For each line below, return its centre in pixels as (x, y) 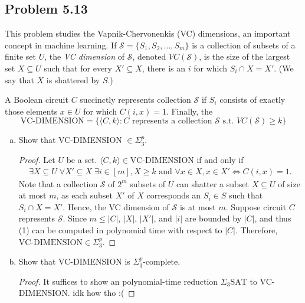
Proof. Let (37, 159)
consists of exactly (252, 100)
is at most (198, 206)
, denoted (149, 56)
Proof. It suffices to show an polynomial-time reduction (118, 281)
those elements (31, 111)
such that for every (78, 68)
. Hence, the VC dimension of (116, 206)
